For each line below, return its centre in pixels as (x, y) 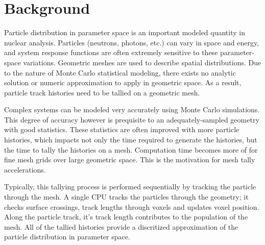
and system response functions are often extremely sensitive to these (111, 52)
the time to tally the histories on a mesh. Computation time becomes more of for (131, 149)
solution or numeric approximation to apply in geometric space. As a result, (123, 82)
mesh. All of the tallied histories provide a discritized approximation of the (121, 226)
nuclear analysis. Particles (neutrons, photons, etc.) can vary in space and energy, (132, 42)
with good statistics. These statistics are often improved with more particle (122, 129)
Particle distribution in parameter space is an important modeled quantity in (125, 32)
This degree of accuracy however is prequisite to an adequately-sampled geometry (132, 119)
